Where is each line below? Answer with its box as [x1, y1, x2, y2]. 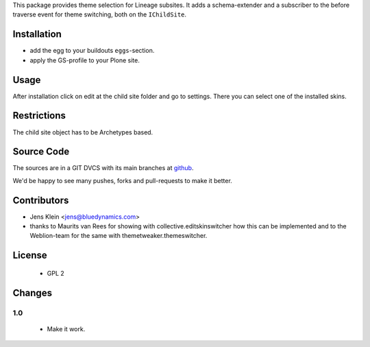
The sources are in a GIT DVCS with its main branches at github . [12, 164, 194, 172]
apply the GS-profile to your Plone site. [29, 56, 140, 64]
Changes [12, 287, 53, 298]
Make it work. [47, 324, 86, 333]
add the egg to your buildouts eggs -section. [29, 47, 155, 55]
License [12, 250, 47, 261]
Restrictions [12, 110, 66, 121]
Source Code [12, 146, 70, 158]
